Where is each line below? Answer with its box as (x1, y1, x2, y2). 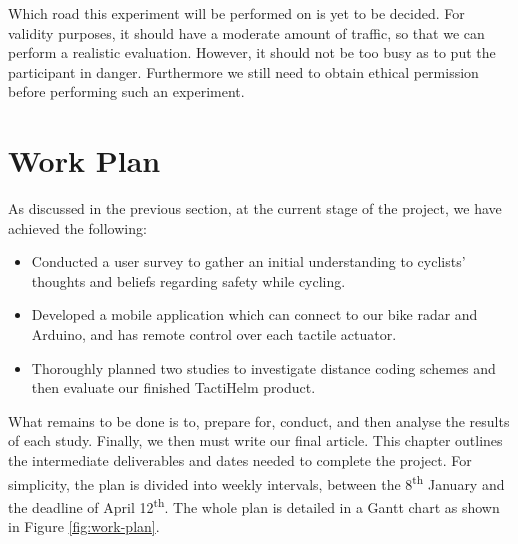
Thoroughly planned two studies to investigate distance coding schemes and (31, 357, 496, 378)
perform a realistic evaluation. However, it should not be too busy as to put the (8, 42, 496, 63)
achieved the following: (8, 217, 147, 238)
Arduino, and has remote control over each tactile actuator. (31, 324, 397, 345)
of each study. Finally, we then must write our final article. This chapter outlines (8, 430, 503, 451)
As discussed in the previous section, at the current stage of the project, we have (8, 198, 502, 219)
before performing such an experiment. (8, 81, 245, 102)
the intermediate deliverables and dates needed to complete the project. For (8, 450, 472, 471)
